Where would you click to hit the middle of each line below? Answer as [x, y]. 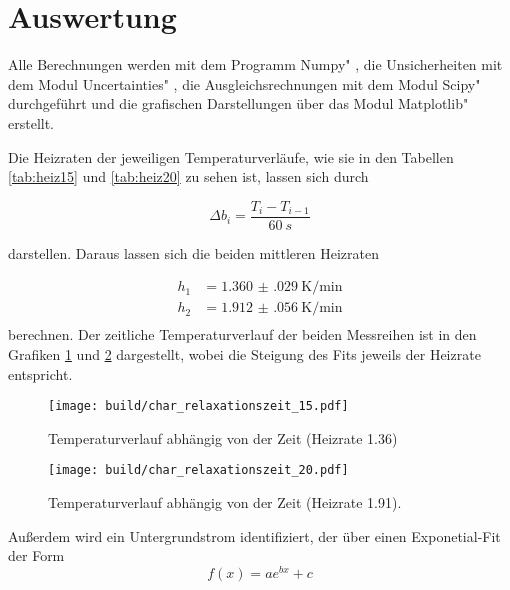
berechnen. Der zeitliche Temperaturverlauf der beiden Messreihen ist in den [242, 334]
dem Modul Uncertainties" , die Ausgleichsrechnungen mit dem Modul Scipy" [244, 83]
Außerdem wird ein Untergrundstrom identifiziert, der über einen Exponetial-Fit [254, 535]
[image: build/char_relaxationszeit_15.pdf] [198, 406]
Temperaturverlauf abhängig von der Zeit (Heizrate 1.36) [223, 437]
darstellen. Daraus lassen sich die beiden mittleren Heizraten [193, 252]
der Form [36, 555]
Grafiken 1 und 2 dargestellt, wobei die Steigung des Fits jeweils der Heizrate [244, 354]
